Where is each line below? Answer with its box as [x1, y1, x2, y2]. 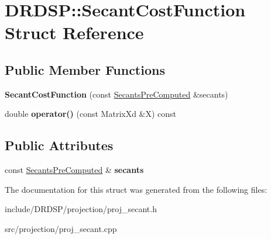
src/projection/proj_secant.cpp [5, 222, 117, 234]
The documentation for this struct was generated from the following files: [5, 183, 267, 195]
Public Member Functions [5, 60, 165, 78]
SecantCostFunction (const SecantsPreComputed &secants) [5, 88, 228, 100]
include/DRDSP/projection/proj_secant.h [5, 203, 157, 215]
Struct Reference [5, 20, 144, 44]
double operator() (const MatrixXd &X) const [5, 108, 177, 120]
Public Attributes [5, 136, 114, 154]
